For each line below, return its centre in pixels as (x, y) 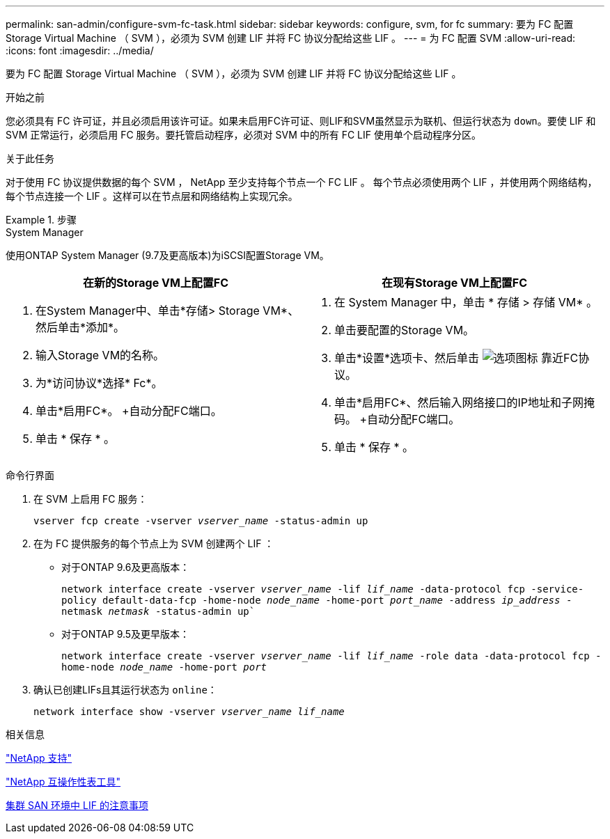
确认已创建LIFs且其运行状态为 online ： (125, 690)
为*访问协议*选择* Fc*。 (99, 383)
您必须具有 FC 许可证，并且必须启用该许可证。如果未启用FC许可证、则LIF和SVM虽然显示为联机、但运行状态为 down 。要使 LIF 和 (301, 121)
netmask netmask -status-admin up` (158, 611)
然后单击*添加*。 (80, 327)
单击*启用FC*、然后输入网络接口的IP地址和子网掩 (464, 402)
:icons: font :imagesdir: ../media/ (80, 50)
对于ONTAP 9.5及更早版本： (126, 634)
